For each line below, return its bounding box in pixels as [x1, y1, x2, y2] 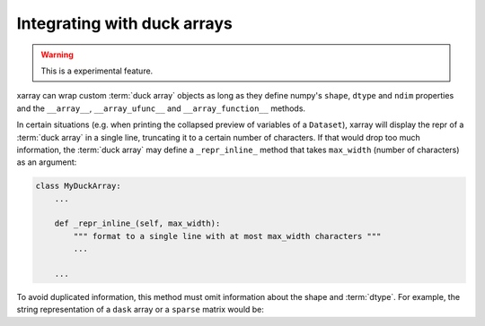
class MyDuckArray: [35, 181, 121, 192]
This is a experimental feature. [40, 65, 154, 76]
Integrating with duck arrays [16, 13, 233, 33]
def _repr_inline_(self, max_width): [54, 219, 221, 228]
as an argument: [16, 157, 77, 167]
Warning [40, 49, 74, 60]
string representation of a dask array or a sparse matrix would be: [16, 305, 265, 315]
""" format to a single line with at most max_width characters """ [73, 231, 382, 241]
